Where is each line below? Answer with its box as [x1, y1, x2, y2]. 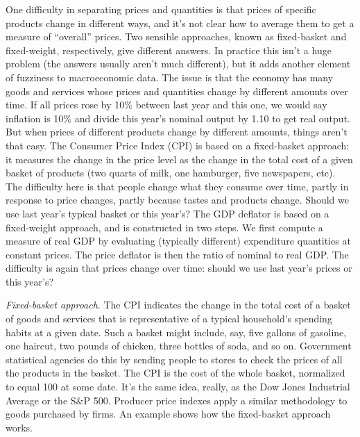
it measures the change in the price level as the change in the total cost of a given [6, 151, 353, 166]
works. [6, 420, 33, 434]
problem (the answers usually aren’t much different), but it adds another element [6, 56, 351, 71]
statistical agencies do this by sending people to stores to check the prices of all [6, 352, 343, 366]
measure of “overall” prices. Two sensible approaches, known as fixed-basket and [6, 29, 347, 44]
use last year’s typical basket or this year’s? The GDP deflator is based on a [6, 206, 329, 220]
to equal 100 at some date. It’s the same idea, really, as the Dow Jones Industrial [6, 379, 350, 394]
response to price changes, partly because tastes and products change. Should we [6, 192, 349, 207]
